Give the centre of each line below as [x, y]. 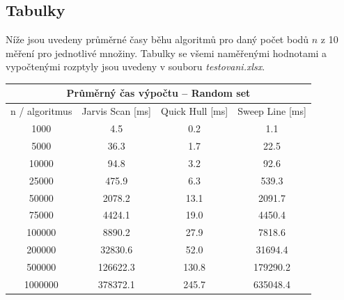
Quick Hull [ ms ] [195, 111]
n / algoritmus [41, 111]
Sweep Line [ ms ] [272, 111]
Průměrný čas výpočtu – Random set [158, 93]
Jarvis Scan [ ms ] [116, 111]
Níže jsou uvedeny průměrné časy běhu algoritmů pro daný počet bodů [157, 39]
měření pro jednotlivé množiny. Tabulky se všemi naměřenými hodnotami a [166, 53]
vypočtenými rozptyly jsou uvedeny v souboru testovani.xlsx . [135, 66]
